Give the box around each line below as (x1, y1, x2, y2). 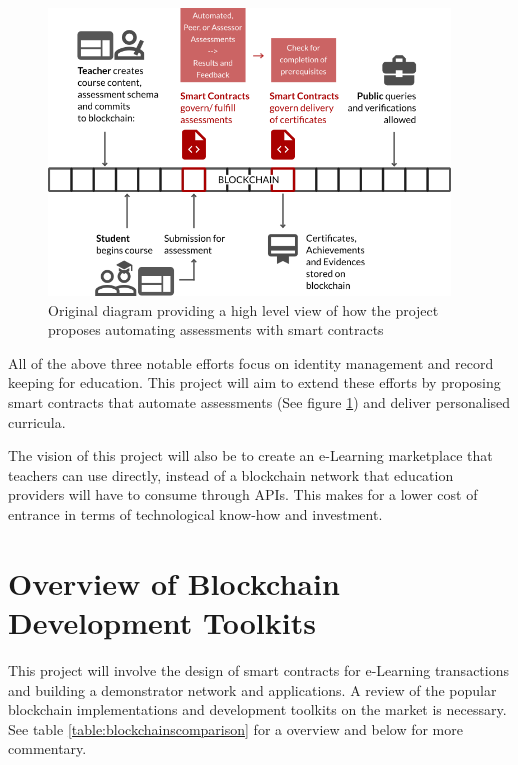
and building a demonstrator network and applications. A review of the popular (8, 679, 497, 700)
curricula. (8, 411, 66, 432)
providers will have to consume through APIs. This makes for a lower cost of (8, 484, 478, 505)
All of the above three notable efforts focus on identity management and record (8, 352, 494, 373)
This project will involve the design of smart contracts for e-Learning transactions (8, 659, 509, 680)
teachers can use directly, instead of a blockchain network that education (8, 464, 454, 485)
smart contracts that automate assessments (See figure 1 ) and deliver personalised (8, 392, 511, 413)
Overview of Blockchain (8, 562, 340, 603)
